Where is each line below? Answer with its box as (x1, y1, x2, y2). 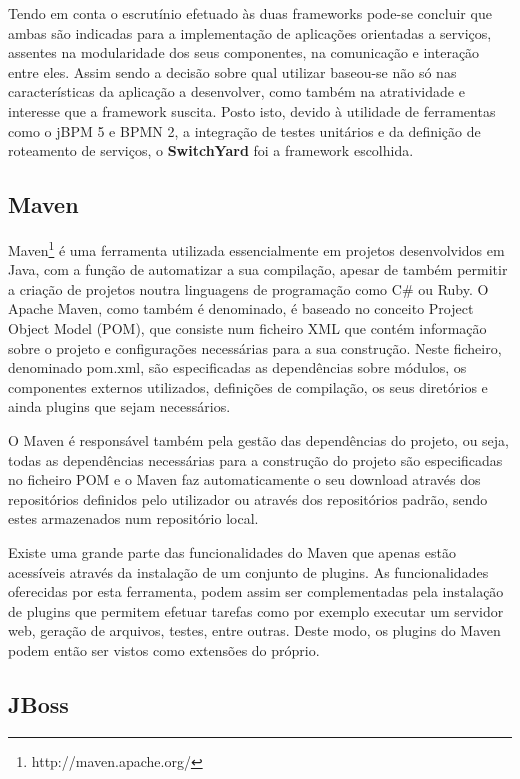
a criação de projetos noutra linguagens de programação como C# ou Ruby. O (8, 278, 489, 299)
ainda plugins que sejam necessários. (8, 396, 231, 417)
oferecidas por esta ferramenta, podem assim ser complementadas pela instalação (8, 581, 504, 602)
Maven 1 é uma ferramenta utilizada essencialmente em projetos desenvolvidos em (8, 236, 505, 260)
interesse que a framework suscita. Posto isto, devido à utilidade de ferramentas (8, 100, 496, 121)
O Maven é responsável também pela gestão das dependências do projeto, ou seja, (8, 429, 510, 450)
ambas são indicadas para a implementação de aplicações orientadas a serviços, (8, 22, 492, 43)
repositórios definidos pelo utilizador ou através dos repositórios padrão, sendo (8, 488, 488, 509)
